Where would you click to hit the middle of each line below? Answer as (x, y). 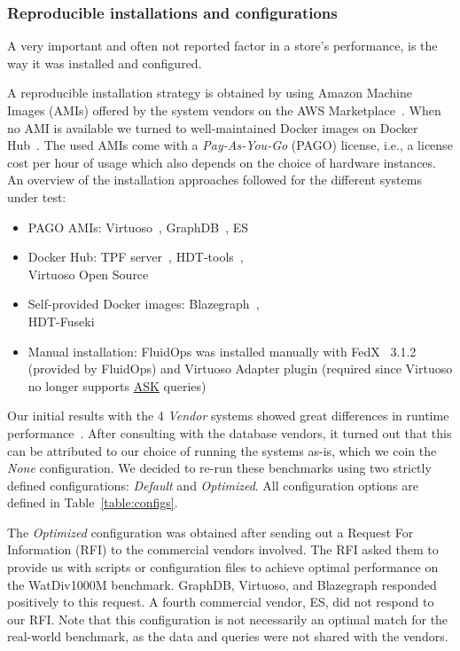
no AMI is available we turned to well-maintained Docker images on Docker (213, 127)
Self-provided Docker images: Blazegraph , (144, 304)
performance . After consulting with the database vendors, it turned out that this (230, 432)
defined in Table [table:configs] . (93, 502)
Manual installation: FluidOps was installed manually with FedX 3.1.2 (222, 351)
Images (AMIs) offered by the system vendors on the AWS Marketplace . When (224, 110)
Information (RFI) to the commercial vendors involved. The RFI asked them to (223, 549)
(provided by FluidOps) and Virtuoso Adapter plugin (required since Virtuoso (240, 369)
